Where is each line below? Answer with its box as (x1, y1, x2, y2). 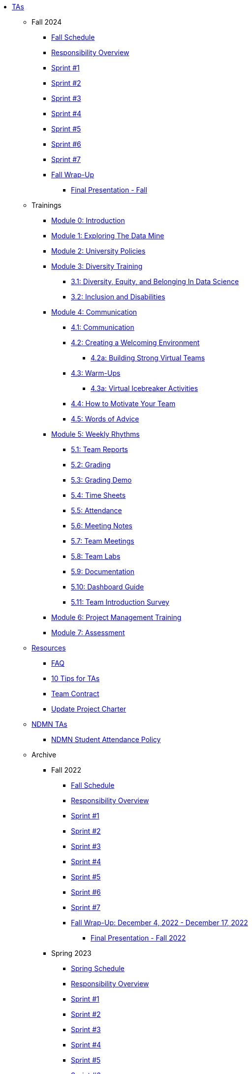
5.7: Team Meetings (71, 537, 134, 545)
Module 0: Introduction (51, 216, 125, 225)
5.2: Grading (71, 460, 111, 469)
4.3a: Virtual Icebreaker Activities (91, 384, 198, 392)
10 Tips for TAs (51, 674, 100, 683)
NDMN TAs (31, 720, 67, 728)
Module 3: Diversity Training (51, 262, 143, 270)
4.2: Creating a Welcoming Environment (71, 338, 200, 347)
